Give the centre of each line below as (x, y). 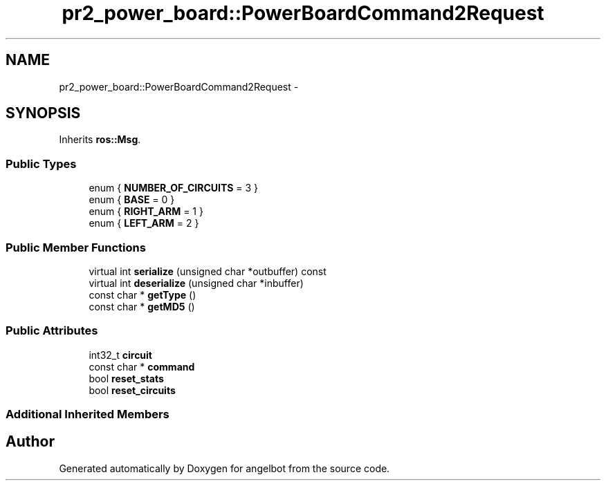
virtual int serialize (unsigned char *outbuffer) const (208, 271)
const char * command (142, 366)
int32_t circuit (120, 355)
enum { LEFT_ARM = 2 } (144, 223)
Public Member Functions (76, 247)
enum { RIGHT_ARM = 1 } (146, 212)
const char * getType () (143, 295)
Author (30, 442)
